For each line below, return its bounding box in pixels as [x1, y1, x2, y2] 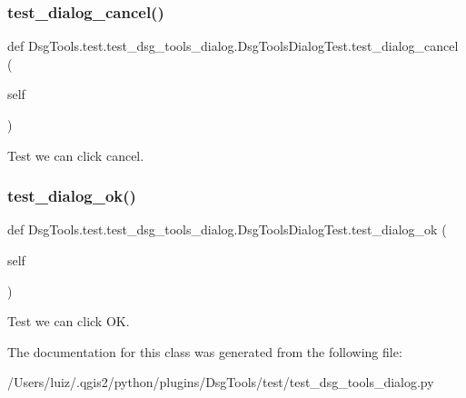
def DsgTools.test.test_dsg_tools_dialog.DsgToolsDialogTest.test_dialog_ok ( [7, 220, 447, 239]
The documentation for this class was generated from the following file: [7, 342, 402, 361]
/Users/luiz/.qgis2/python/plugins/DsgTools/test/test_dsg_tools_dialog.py [7, 373, 434, 392]
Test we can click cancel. [7, 145, 144, 164]
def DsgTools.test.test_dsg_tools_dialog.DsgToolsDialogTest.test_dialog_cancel [7, 36, 459, 55]
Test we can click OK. [7, 312, 130, 331]
